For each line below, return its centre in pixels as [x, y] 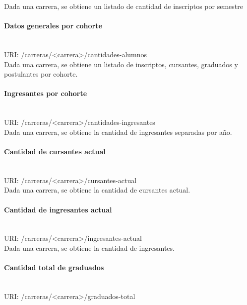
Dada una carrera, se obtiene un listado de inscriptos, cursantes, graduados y [121, 64]
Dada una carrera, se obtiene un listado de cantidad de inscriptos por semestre [123, 6]
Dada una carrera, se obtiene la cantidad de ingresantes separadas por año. [118, 132]
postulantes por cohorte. [41, 74]
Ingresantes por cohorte [46, 93]
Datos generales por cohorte [53, 26]
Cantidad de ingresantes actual [58, 209]
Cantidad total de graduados [54, 267]
